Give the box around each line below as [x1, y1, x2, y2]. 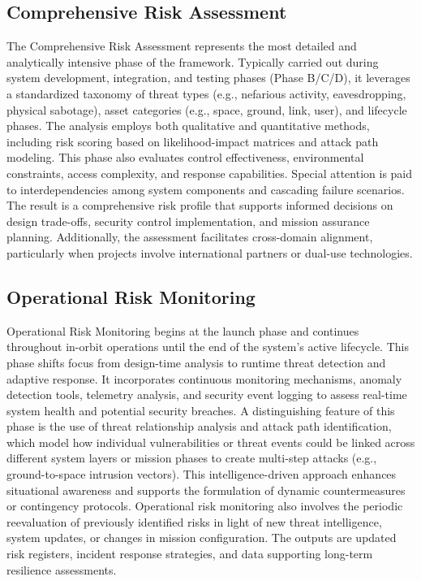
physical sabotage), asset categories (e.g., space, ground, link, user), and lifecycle [6, 101, 407, 118]
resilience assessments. [6, 561, 117, 578]
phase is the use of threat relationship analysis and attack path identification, [6, 418, 392, 435]
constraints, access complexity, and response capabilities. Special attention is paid [6, 164, 413, 181]
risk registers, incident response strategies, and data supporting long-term [6, 545, 373, 562]
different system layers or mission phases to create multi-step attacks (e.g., [6, 449, 377, 466]
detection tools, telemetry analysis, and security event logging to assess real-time [6, 386, 407, 403]
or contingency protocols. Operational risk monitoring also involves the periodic [6, 497, 403, 514]
